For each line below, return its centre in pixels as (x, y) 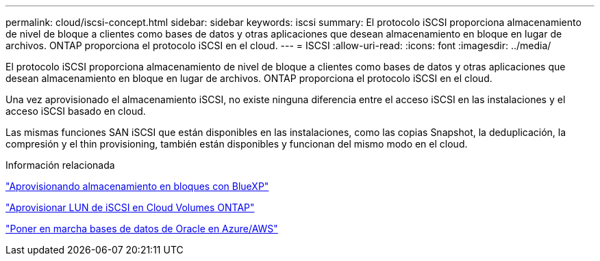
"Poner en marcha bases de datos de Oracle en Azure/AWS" (142, 229)
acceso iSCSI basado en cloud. (76, 111)
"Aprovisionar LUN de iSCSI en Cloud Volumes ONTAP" (130, 207)
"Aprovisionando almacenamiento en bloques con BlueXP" (137, 186)
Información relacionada (60, 165)
